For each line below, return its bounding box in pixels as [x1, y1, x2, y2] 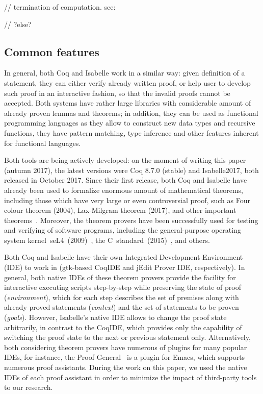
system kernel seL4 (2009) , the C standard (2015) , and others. [4, 234, 210, 245]
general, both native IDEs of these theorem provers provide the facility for [4, 272, 236, 282]
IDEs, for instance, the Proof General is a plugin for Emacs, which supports [4, 352, 245, 362]
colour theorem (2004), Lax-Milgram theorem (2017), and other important [4, 205, 236, 215]
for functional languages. [4, 137, 81, 148]
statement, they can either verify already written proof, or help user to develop [4, 77, 251, 88]
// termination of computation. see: [4, 2, 116, 12]
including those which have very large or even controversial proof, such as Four [4, 194, 250, 205]
